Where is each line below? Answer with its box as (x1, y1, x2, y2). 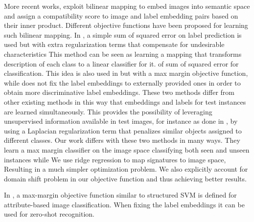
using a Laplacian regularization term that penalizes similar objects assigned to (4, 125, 242, 135)
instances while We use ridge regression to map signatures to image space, (4, 154, 226, 164)
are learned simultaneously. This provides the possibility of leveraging (4, 106, 212, 116)
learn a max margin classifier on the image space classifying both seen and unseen (4, 144, 250, 155)
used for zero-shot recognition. (4, 209, 94, 219)
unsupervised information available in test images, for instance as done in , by (4, 116, 238, 126)
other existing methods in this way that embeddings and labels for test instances (4, 96, 246, 107)
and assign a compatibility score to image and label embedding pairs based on (4, 10, 238, 21)
